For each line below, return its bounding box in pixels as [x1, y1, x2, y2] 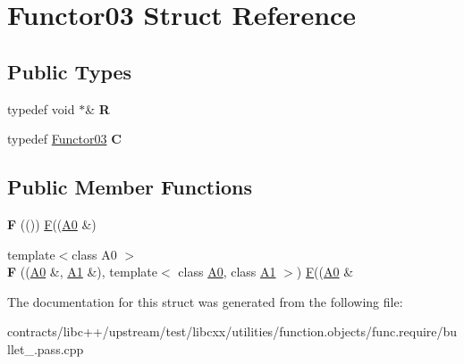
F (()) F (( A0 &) [7, 214, 97, 233]
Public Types [7, 57, 132, 85]
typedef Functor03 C [7, 129, 122, 148]
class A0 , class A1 [178, 262, 276, 281]
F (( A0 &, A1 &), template [7, 262, 158, 281]
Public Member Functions [7, 173, 252, 201]
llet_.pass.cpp [7, 339, 84, 358]
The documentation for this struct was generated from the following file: [7, 292, 403, 310]
